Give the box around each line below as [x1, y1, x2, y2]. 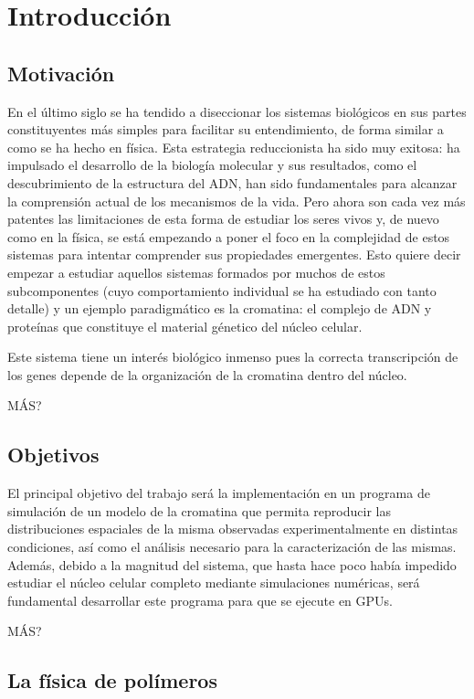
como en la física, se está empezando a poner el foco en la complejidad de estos [7, 227, 450, 246]
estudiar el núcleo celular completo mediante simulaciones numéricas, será [7, 573, 420, 592]
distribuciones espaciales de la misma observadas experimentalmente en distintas [7, 519, 458, 538]
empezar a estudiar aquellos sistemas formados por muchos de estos [7, 262, 385, 281]
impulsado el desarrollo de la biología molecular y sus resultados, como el [7, 155, 417, 175]
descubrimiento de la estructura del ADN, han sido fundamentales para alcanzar [7, 173, 458, 192]
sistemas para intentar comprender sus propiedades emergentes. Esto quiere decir [7, 245, 461, 264]
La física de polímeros [7, 666, 217, 694]
